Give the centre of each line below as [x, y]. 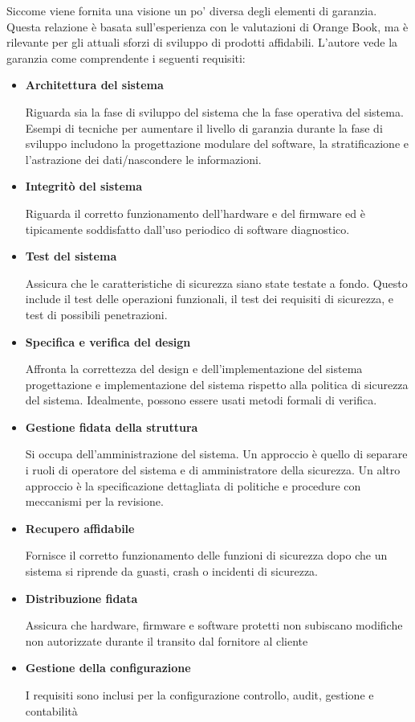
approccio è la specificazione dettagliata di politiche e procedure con [193, 485]
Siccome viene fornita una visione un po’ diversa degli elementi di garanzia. [192, 10]
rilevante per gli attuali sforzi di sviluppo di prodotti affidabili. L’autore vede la [202, 42]
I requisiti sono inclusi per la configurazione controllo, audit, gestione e [199, 695]
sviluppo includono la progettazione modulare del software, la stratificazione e [217, 144]
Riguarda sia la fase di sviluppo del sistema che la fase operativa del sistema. [214, 111]
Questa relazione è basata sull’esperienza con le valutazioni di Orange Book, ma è [207, 26]
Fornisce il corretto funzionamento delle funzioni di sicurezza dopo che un [206, 555]
